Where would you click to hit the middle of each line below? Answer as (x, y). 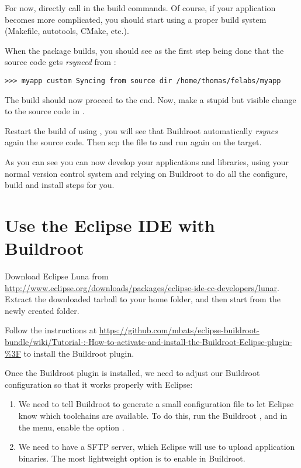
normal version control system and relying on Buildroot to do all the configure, (146, 173)
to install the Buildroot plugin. (79, 353)
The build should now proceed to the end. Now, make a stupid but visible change (150, 99)
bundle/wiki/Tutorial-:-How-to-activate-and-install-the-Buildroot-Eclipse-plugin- (148, 342)
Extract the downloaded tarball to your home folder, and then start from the (143, 299)
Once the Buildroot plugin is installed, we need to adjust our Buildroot (132, 373)
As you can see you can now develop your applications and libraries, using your (147, 162)
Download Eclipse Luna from (57, 276)
